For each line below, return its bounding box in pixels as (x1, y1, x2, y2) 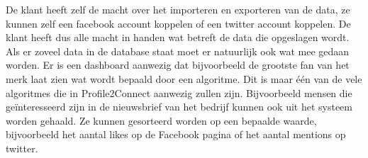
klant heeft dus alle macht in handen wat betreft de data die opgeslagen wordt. (6, 30, 350, 45)
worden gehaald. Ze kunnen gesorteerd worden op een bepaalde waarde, (6, 113, 317, 128)
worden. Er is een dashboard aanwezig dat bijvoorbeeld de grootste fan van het (6, 57, 350, 72)
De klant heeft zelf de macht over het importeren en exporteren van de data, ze (6, 2, 350, 16)
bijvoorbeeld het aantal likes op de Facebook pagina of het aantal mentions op (6, 127, 346, 142)
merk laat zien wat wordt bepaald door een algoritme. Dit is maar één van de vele (6, 71, 362, 86)
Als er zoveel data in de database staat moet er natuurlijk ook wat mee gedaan (6, 43, 350, 58)
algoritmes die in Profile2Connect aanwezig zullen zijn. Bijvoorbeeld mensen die (6, 85, 352, 100)
